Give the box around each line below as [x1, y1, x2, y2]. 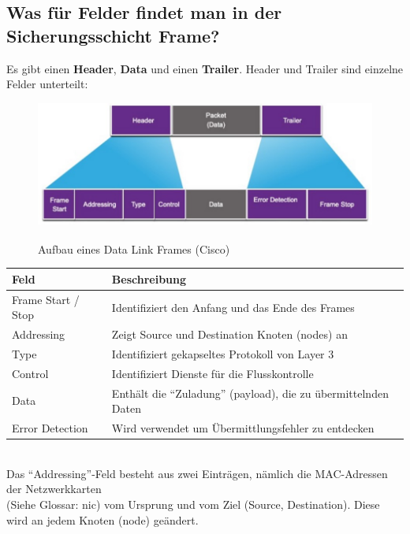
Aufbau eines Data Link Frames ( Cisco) [38, 240, 230, 257]
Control [12, 365, 49, 381]
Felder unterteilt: [6, 76, 88, 92]
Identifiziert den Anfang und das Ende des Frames [111, 299, 355, 315]
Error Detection [12, 420, 88, 436]
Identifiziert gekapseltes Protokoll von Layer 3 [111, 345, 334, 362]
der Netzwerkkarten [6, 480, 102, 497]
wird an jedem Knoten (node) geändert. [6, 511, 199, 528]
